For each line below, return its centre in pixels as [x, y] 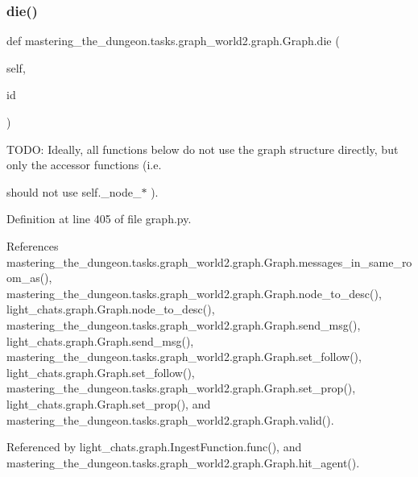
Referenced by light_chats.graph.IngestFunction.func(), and [154, 447]
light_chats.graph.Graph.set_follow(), [101, 372]
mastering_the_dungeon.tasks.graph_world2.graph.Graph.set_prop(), [181, 388]
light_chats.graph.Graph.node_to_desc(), [111, 309]
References [33, 245]
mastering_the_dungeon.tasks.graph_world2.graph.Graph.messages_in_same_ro [209, 261]
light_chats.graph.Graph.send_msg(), [100, 340]
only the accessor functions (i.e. [84, 165]
